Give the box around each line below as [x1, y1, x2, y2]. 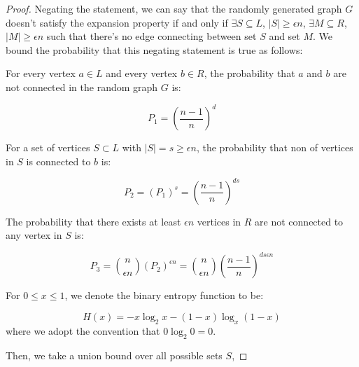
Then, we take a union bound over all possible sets [6, 347, 223, 362]
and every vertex [106, 66, 178, 81]
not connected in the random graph [6, 79, 158, 94]
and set [269, 29, 300, 43]
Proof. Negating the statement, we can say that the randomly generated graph [6, 1, 342, 15]
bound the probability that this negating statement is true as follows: [6, 42, 303, 57]
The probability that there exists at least [6, 214, 181, 228]
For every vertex [6, 66, 76, 81]
